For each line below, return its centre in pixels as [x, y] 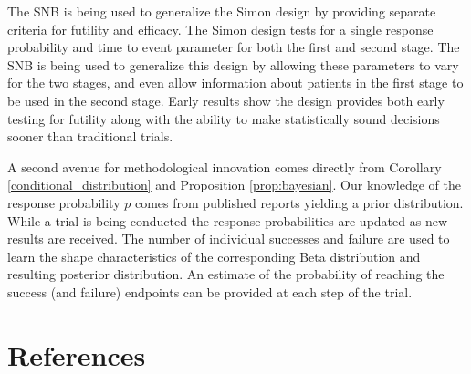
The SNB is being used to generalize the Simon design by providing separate [222, 11]
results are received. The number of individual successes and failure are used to [229, 239]
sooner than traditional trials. [90, 136]
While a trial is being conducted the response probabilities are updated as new [228, 220]
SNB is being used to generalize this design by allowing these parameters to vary [233, 64]
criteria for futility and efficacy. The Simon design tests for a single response [220, 29]
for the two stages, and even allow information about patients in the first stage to [235, 83]
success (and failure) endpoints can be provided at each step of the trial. [210, 291]
